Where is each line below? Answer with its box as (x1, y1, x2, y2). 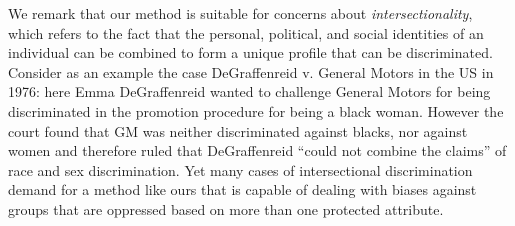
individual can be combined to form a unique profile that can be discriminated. (8, 42, 493, 63)
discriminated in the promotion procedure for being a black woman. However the (8, 100, 504, 121)
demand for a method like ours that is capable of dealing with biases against (8, 179, 477, 200)
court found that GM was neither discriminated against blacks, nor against (8, 120, 468, 141)
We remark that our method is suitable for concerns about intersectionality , (8, 3, 473, 23)
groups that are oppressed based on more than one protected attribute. (8, 198, 444, 219)
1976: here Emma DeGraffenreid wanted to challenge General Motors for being (8, 81, 491, 102)
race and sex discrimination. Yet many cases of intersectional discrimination (8, 159, 473, 180)
